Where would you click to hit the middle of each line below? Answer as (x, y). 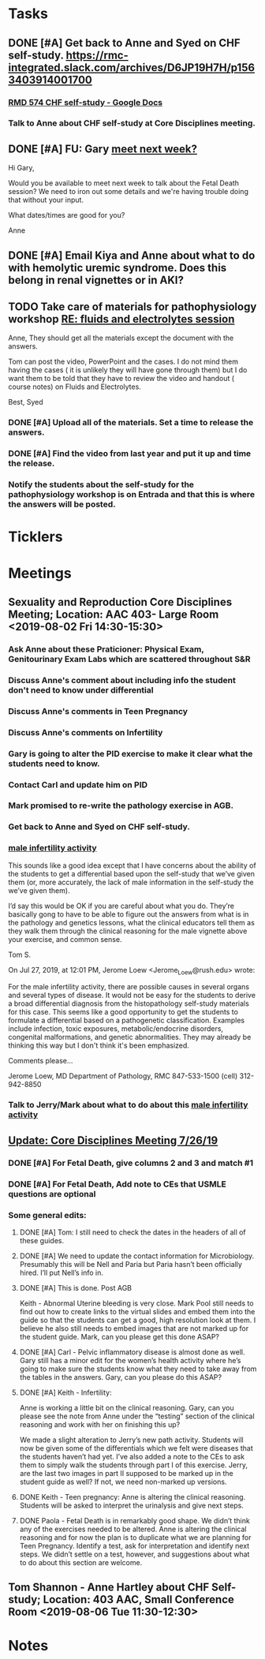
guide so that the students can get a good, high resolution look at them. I (138, 1320)
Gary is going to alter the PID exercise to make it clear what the (131, 753)
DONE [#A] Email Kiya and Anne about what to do (132, 255)
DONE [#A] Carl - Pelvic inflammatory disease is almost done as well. (132, 1352)
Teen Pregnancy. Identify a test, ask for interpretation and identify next (134, 1545)
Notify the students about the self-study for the (101, 484)
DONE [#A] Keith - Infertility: (65, 1392)
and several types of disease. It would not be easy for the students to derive (132, 996)
